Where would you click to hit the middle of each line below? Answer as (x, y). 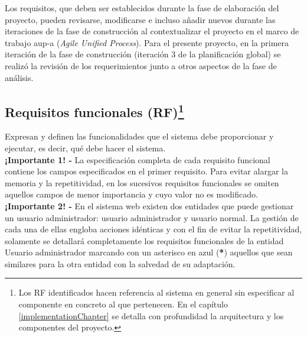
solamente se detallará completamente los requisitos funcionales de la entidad (144, 240)
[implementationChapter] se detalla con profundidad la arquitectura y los (151, 315)
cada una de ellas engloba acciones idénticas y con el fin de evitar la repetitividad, (153, 229)
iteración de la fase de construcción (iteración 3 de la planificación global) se (143, 54)
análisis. (19, 77)
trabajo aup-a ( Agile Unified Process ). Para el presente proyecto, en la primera (147, 42)
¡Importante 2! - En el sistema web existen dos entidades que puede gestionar (149, 205)
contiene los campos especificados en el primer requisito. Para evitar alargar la (146, 171)
